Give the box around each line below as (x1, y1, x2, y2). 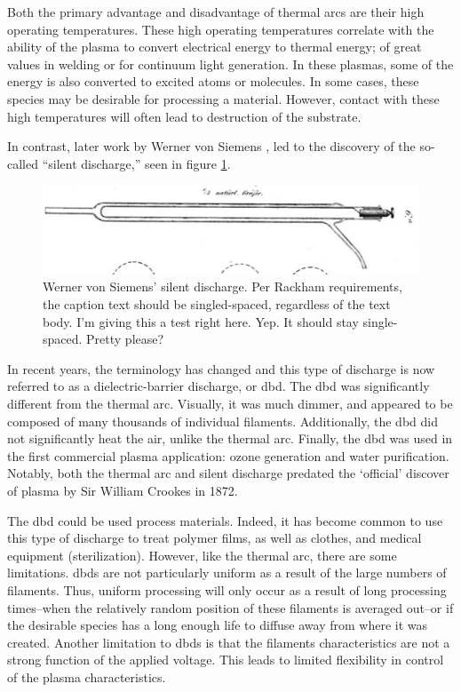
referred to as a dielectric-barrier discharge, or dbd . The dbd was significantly (7, 377, 430, 395)
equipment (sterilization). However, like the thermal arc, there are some (7, 545, 397, 564)
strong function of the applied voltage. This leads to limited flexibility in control (7, 650, 444, 669)
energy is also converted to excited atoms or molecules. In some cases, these (7, 72, 419, 91)
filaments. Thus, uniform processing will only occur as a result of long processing (7, 580, 447, 599)
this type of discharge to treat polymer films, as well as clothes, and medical (7, 529, 422, 547)
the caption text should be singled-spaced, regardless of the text (43, 295, 391, 314)
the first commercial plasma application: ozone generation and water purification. (7, 446, 449, 465)
